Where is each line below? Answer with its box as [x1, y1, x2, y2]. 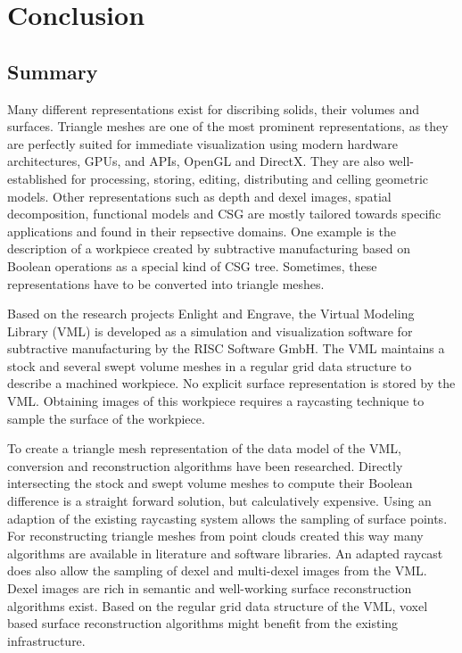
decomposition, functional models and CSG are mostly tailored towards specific [7, 204, 441, 223]
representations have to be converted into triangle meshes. [7, 274, 325, 293]
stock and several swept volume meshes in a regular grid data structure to [7, 356, 412, 375]
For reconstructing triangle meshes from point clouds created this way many [7, 526, 424, 545]
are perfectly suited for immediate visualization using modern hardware [7, 134, 398, 153]
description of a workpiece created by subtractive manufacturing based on [7, 239, 410, 258]
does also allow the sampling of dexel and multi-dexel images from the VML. [7, 561, 427, 580]
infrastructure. [7, 631, 86, 649]
